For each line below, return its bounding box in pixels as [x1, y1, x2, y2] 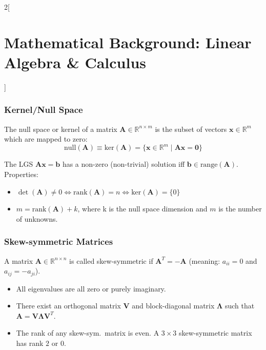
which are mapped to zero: [4, 133, 88, 144]
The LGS [4, 159, 33, 169]
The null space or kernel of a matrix [4, 123, 117, 134]
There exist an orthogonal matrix [16, 300, 121, 311]
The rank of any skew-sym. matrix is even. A [16, 327, 159, 338]
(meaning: [189, 255, 220, 266]
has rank [16, 338, 44, 348]
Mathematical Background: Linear [4, 31, 252, 52]
